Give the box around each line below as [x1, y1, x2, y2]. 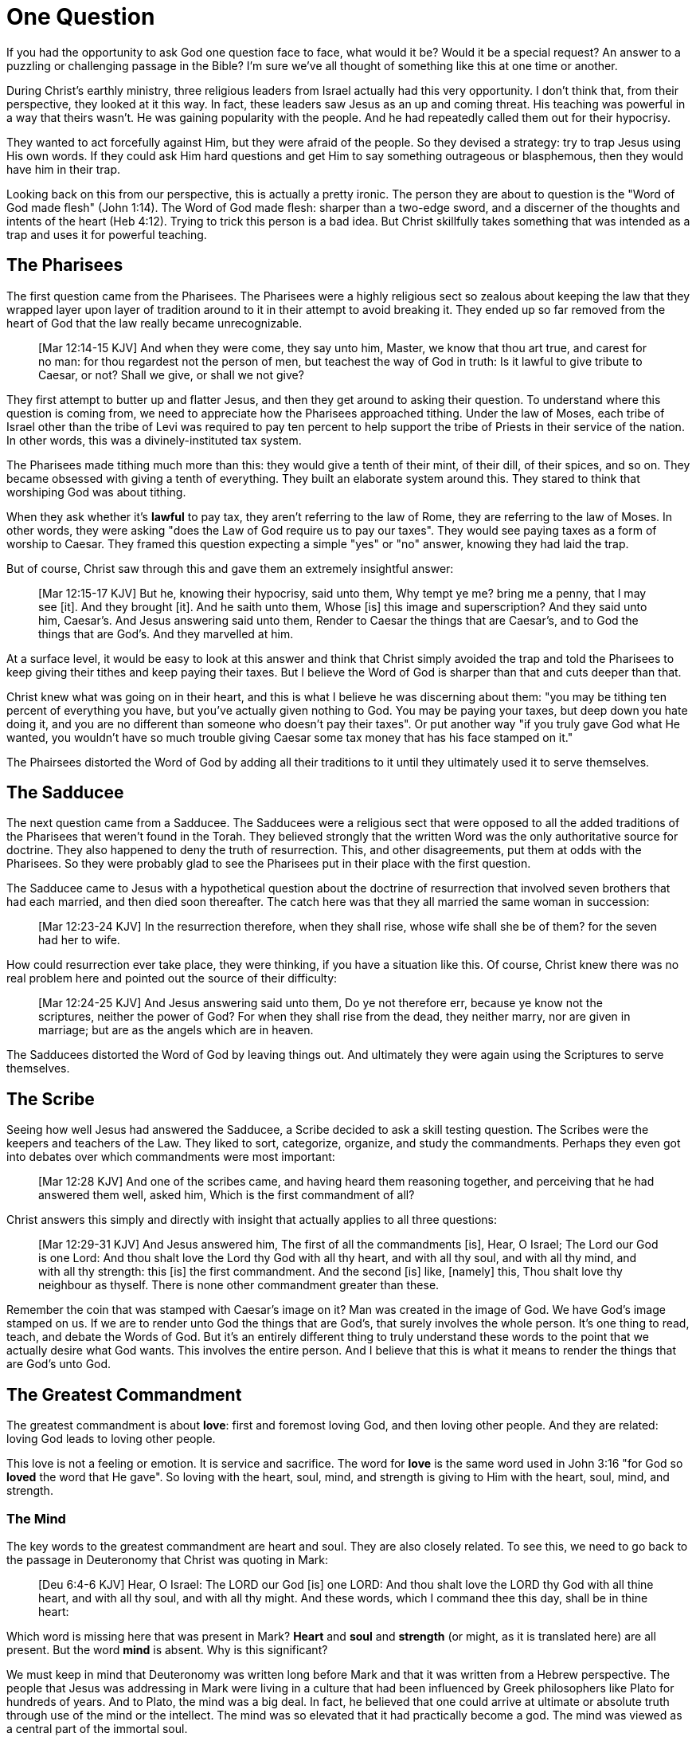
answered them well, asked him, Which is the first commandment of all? [38, 1188, 415, 1202]
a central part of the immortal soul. [6, 1721, 188, 1735]
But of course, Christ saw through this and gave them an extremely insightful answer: [6, 561, 454, 575]
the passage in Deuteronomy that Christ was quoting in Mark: [6, 1552, 328, 1566]
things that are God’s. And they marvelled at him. [38, 626, 294, 641]
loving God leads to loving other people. [6, 1432, 216, 1446]
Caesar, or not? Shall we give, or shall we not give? [38, 367, 304, 382]
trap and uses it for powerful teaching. [6, 227, 207, 241]
